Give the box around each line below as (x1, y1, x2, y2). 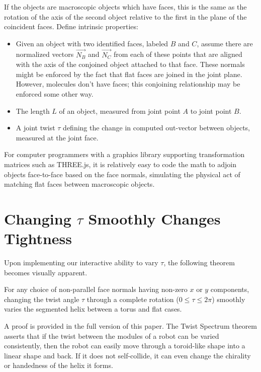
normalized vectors (16, 49, 74, 59)
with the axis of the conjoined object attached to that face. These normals (16, 59, 245, 69)
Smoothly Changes (88, 208, 221, 229)
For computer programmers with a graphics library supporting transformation (4, 149, 245, 160)
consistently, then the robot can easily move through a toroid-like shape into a (4, 340, 245, 351)
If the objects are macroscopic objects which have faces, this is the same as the (4, 2, 247, 12)
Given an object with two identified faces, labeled (16, 38, 168, 48)
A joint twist (16, 122, 55, 133)
